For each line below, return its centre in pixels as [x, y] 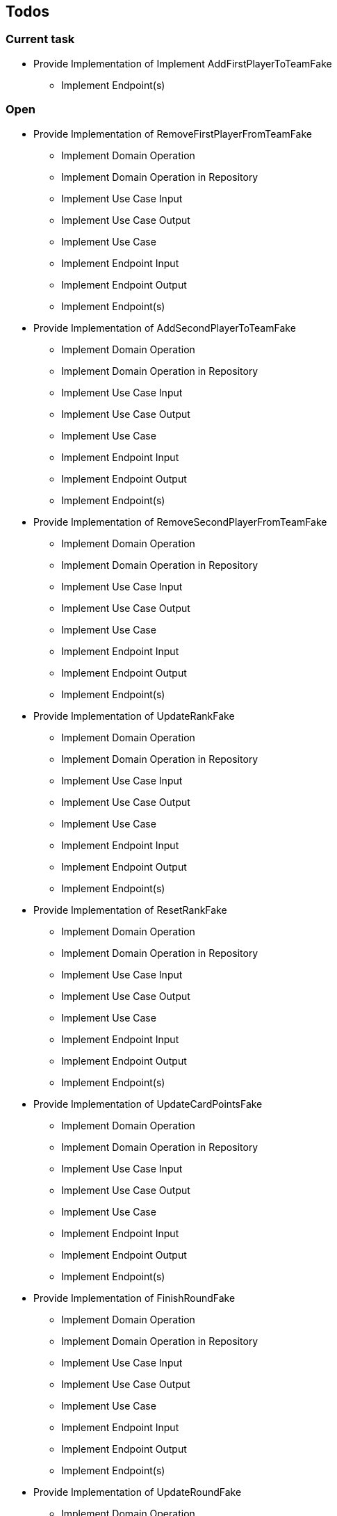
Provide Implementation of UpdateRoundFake [138, 1492]
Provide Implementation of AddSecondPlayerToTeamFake [165, 328]
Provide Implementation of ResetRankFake [130, 910]
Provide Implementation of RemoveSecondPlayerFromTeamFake [180, 522]
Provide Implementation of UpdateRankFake [134, 716]
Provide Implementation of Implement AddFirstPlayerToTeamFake [183, 63]
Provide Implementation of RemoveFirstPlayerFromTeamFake [173, 134]
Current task [40, 39]
